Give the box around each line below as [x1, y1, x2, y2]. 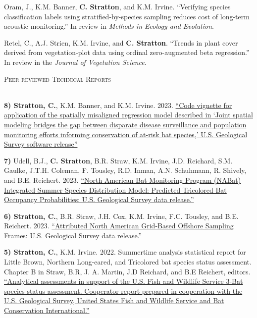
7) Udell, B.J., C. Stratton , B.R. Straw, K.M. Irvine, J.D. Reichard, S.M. [4, 155, 233, 165]
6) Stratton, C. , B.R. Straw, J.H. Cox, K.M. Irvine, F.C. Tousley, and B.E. [4, 211, 239, 221]
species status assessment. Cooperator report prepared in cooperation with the [4, 285, 243, 296]
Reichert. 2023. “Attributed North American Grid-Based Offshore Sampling [4, 220, 234, 231]
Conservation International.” [4, 305, 90, 316]
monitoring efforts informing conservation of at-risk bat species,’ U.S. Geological [4, 129, 248, 139]
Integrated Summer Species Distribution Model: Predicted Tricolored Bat [4, 184, 227, 195]
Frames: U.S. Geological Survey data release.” [4, 230, 142, 240]
